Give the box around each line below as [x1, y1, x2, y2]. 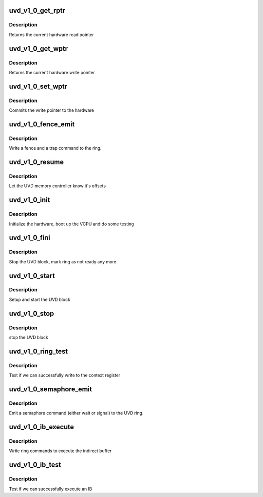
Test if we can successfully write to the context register [9, 372, 121, 378]
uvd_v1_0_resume [9, 158, 64, 166]
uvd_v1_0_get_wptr [9, 44, 68, 53]
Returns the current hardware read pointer [9, 32, 94, 38]
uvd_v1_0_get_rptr [9, 6, 65, 15]
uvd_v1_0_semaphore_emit [9, 385, 92, 393]
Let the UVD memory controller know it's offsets [9, 183, 106, 189]
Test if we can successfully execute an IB [9, 486, 92, 492]
